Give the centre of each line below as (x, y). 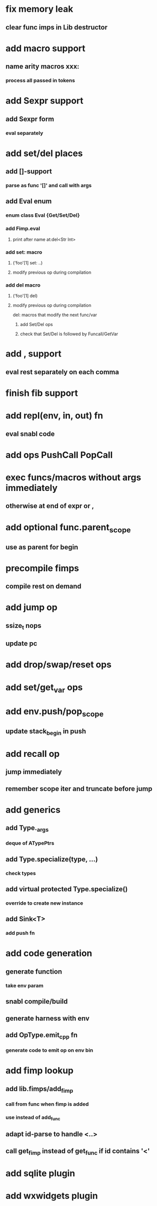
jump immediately (34, 772)
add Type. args (27, 829)
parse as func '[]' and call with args (49, 186)
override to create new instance (44, 903)
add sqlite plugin (40, 1173)
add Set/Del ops (36, 325)
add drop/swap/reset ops (59, 665)
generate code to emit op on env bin (49, 1050)
